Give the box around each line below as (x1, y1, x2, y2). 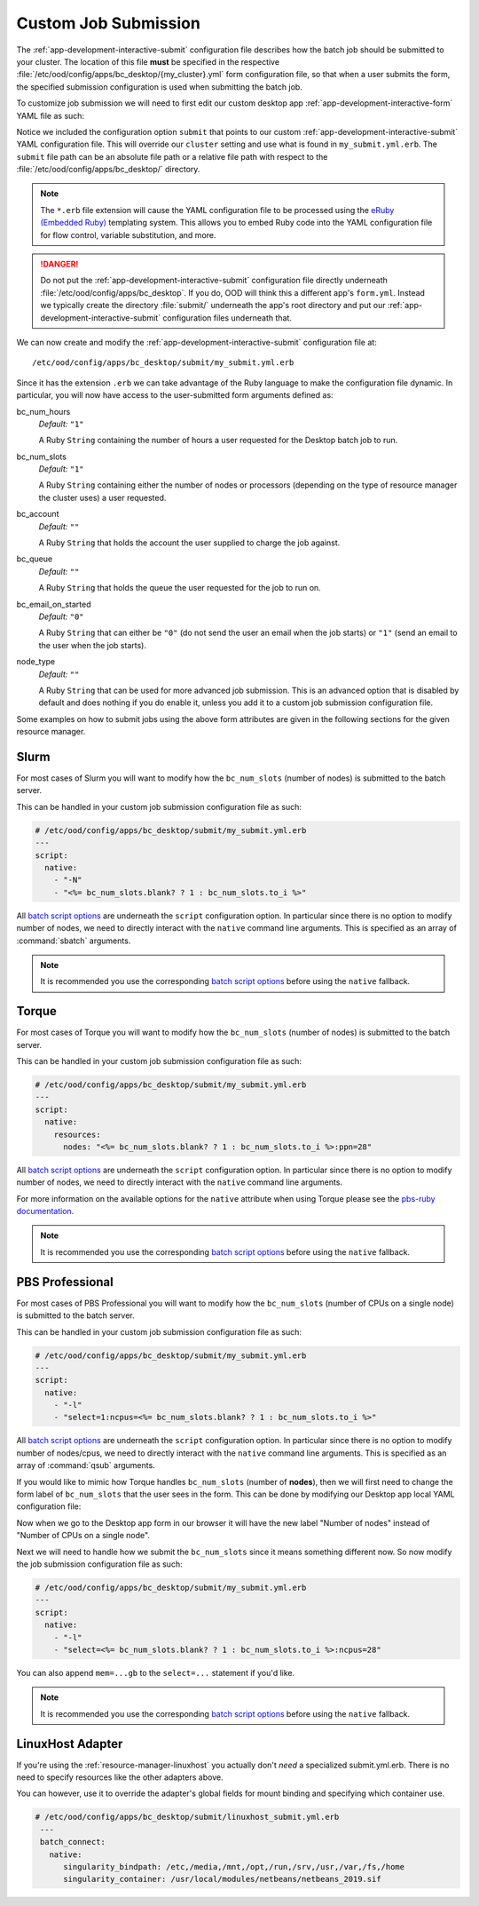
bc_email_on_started (16, 599, 92, 609)
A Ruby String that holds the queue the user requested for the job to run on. (38, 583, 321, 593)
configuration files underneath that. (162, 312, 293, 323)
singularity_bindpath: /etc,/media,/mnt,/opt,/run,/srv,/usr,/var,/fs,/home (63, 1862, 405, 1871)
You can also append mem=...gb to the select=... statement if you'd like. (16, 1667, 295, 1678)
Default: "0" (38, 611, 84, 622)
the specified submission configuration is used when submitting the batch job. (16, 81, 303, 92)
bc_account (16, 509, 59, 520)
